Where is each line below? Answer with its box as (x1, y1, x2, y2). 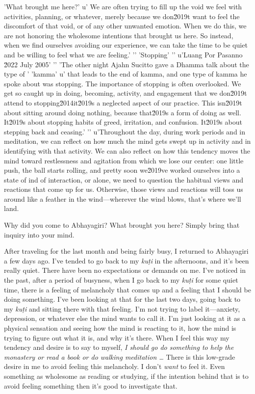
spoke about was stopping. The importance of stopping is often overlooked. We (4, 78, 241, 88)
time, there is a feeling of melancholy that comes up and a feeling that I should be (4, 284, 251, 294)
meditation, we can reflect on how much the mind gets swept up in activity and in (4, 136, 251, 146)
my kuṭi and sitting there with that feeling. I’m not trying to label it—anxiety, (4, 303, 240, 314)
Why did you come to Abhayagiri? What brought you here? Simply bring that (4, 220, 240, 230)
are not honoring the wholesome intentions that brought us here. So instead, (4, 30, 233, 40)
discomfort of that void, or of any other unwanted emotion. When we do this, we (4, 21, 247, 31)
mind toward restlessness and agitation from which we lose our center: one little (4, 155, 244, 165)
